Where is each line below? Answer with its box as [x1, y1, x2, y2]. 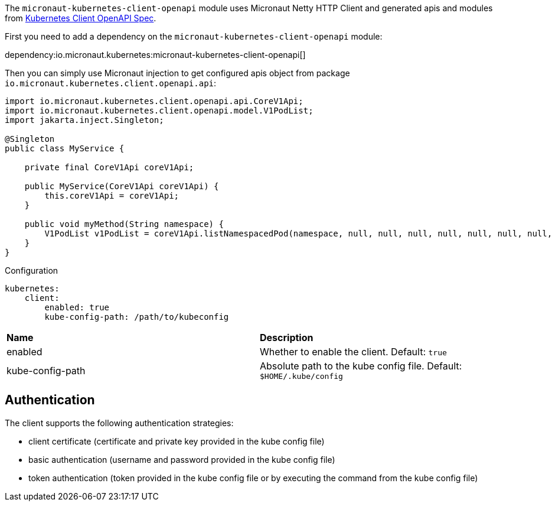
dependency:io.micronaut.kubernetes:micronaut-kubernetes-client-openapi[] [5, 50, 306, 60]
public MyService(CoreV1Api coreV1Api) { [24, 181, 219, 191]
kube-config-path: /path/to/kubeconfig [44, 312, 229, 322]
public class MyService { [5, 144, 125, 153]
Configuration [5, 265, 58, 275]
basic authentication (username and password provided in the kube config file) [28, 454, 335, 465]
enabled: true [44, 303, 110, 312]
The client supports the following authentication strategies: [5, 417, 234, 428]
